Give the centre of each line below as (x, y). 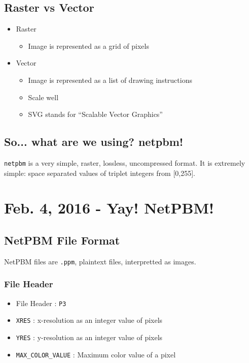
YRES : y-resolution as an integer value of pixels (89, 337)
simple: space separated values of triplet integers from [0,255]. (100, 173)
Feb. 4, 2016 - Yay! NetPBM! (109, 208)
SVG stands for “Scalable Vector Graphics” (95, 114)
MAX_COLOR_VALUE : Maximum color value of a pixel (96, 354)
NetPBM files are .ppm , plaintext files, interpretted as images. (100, 261)
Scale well (43, 97)
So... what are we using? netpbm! (94, 142)
